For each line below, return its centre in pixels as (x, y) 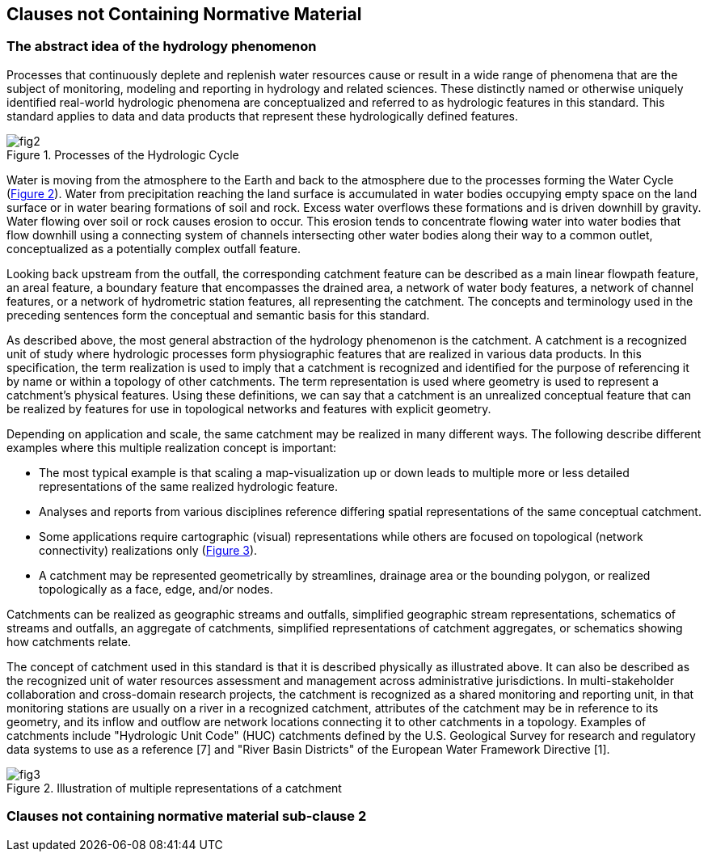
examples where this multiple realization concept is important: (172, 447)
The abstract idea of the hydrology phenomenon (162, 46)
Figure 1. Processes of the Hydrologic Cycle (123, 154)
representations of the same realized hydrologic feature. (188, 486)
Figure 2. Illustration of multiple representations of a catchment (174, 788)
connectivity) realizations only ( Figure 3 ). (148, 550)
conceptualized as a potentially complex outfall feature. (154, 248)
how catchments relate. (69, 641)
